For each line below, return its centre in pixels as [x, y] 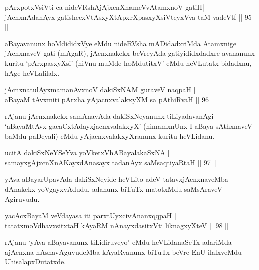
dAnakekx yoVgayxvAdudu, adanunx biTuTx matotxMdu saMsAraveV [113, 189]
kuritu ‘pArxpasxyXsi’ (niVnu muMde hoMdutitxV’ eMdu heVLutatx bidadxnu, [128, 62]
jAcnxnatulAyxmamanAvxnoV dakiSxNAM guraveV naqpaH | [100, 89]
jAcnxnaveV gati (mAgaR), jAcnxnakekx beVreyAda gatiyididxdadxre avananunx [130, 53]
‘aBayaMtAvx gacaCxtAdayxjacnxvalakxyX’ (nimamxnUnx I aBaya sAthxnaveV [128, 125]
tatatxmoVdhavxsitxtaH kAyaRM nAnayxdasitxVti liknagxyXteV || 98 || [117, 225]
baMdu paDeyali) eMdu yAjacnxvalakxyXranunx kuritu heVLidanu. [110, 136]
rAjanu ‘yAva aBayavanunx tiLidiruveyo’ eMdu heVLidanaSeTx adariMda [118, 242]
